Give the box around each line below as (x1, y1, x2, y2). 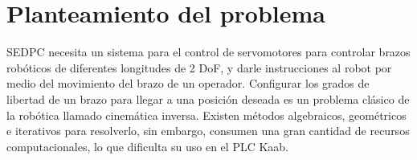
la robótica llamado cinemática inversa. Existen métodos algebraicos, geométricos (6, 106, 407, 123)
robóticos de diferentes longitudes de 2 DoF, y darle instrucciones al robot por (6, 59, 392, 76)
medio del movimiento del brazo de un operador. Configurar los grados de (6, 75, 370, 92)
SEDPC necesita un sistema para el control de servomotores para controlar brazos (6, 43, 411, 60)
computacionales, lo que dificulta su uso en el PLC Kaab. (6, 137, 289, 154)
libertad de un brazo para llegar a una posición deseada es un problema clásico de (6, 90, 410, 107)
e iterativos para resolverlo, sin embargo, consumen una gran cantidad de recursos (6, 122, 410, 139)
